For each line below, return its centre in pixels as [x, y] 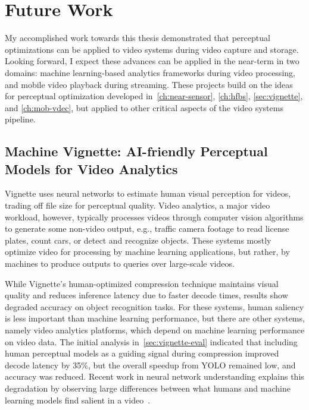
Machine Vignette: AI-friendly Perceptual [136, 151]
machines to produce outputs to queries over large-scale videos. [120, 264]
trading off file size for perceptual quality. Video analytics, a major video [138, 205]
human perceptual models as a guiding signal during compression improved [142, 353]
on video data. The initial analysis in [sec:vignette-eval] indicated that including [151, 341]
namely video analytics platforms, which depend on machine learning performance [155, 330]
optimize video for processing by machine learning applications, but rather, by [147, 252]
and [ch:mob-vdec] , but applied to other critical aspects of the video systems [144, 107]
